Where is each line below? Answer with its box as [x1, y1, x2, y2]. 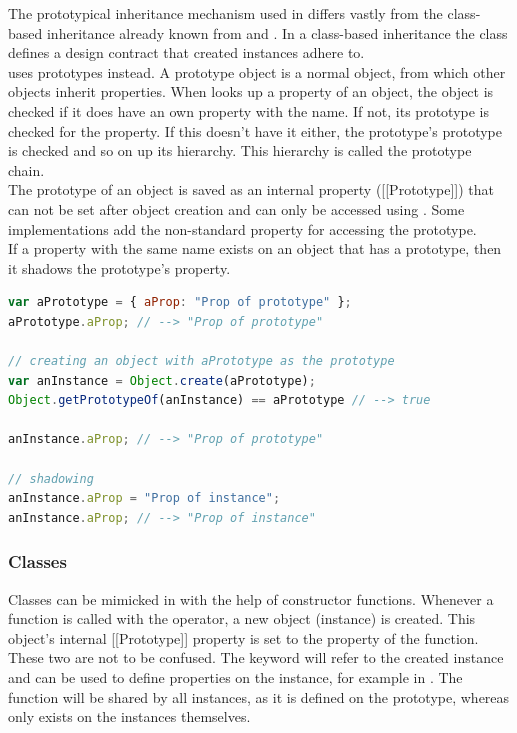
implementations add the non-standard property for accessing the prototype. [8, 218, 477, 239]
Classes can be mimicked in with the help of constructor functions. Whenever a [8, 588, 494, 609]
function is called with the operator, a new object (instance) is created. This [8, 608, 476, 629]
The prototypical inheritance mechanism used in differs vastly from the [8, 3, 443, 23]
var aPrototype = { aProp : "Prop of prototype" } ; [8, 295, 352, 310]
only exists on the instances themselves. [8, 706, 251, 727]
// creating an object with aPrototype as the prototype [8, 354, 395, 369]
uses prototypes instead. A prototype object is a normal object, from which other [8, 61, 506, 82]
